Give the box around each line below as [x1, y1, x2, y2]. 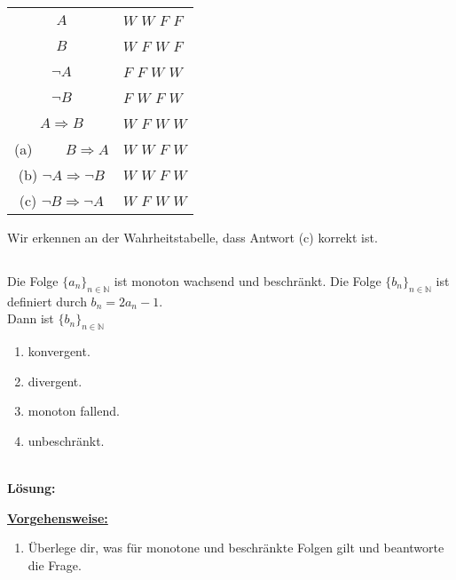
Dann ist [7, 309, 54, 328]
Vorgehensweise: [7, 508, 108, 527]
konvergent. [28, 342, 90, 361]
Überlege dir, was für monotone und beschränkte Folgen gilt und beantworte [28, 538, 444, 557]
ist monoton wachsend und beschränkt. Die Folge [114, 271, 381, 290]
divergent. [28, 371, 83, 390]
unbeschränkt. [28, 431, 105, 449]
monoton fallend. [28, 401, 120, 420]
